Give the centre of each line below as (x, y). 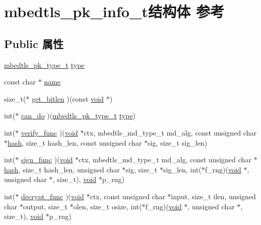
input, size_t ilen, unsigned (213, 196)
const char (20, 82)
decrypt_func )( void (53, 196)
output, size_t (45, 206)
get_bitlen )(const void (68, 98)
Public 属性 (34, 43)
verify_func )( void (49, 132)
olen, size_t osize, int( (108, 206)
